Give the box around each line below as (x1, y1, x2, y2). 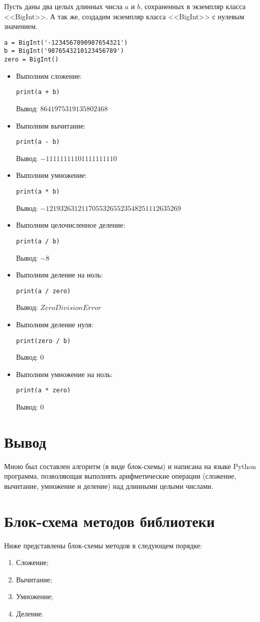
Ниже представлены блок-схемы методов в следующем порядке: (4, 540, 202, 550)
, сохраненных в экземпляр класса (140, 1, 246, 11)
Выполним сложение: (16, 70, 82, 81)
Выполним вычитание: (16, 120, 86, 131)
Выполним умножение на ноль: (16, 368, 113, 379)
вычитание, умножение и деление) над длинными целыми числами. (4, 480, 213, 491)
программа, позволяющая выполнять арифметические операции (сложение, (4, 471, 237, 481)
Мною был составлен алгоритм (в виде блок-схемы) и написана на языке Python (4, 460, 256, 471)
